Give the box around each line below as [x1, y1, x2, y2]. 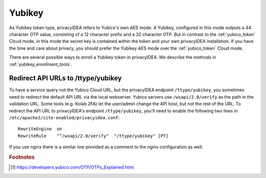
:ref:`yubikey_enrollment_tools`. [9, 61, 72, 67]
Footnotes [9, 153, 35, 160]
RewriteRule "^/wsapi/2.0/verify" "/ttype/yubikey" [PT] [18, 133, 168, 139]
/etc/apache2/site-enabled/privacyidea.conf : [9, 114, 120, 120]
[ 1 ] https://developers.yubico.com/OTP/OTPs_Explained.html [10, 164, 134, 170]
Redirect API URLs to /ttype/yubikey [9, 74, 122, 82]
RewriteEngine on [18, 126, 63, 132]
